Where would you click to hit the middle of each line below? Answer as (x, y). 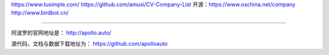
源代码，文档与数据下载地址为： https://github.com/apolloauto (89, 44)
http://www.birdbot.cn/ (40, 13)
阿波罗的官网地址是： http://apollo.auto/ (62, 33)
